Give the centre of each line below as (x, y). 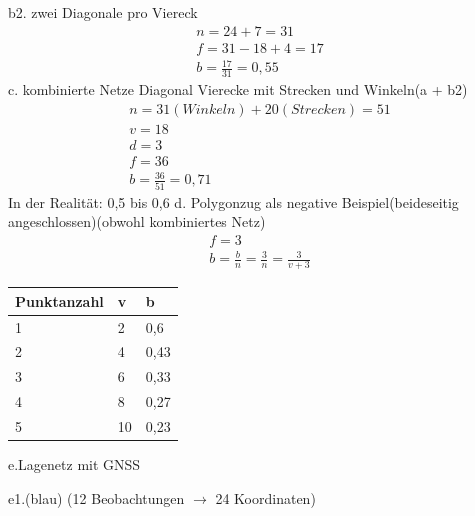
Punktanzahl (59, 300)
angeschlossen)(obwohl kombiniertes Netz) (137, 221)
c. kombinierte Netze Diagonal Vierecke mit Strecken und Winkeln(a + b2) (238, 89)
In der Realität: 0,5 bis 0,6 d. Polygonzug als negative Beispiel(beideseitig (233, 201)
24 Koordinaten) (265, 497)
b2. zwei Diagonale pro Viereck (103, 12)
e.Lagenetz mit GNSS (74, 464)
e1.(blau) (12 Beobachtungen (96, 497)
